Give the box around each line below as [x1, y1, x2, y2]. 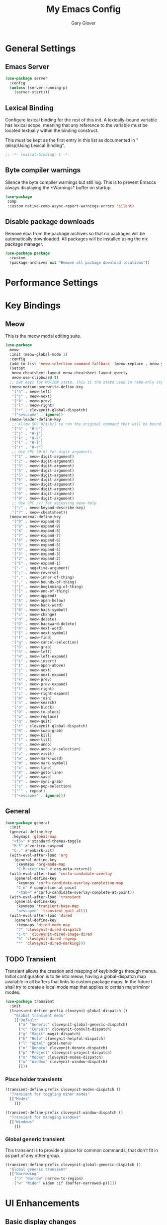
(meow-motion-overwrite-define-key [9, 384, 83, 389]
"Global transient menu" [14, 1013, 66, 1018]
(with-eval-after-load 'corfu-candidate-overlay [9, 871, 112, 876]
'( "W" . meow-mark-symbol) [11, 760, 68, 765]
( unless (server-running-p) [9, 85, 68, 90]
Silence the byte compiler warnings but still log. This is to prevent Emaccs [5, 179, 157, 185]
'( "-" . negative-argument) [11, 566, 70, 571]
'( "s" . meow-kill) [11, 733, 52, 738]
